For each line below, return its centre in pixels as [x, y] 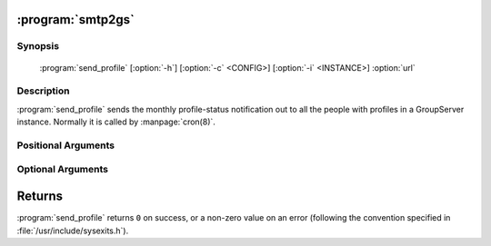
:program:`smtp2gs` [76, 20]
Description [43, 91]
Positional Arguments [66, 145]
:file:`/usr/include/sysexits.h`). [73, 231]
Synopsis [38, 46]
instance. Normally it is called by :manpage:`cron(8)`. [116, 122]
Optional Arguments [63, 170]
